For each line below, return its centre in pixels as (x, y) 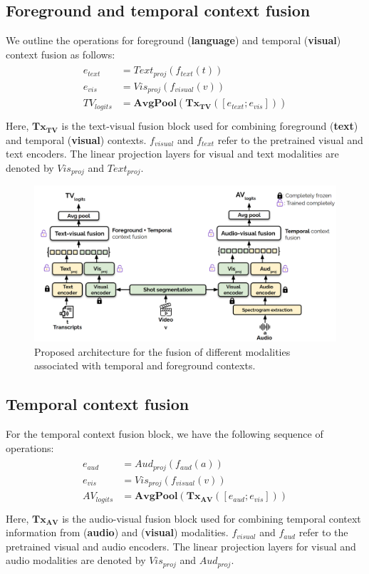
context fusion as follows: (61, 54)
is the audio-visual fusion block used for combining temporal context (212, 518)
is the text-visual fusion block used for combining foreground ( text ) (210, 125)
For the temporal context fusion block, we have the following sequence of (165, 433)
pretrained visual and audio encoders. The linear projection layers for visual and (181, 546)
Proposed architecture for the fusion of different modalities (162, 351)
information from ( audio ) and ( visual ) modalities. (117, 532)
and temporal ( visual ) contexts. (76, 139)
